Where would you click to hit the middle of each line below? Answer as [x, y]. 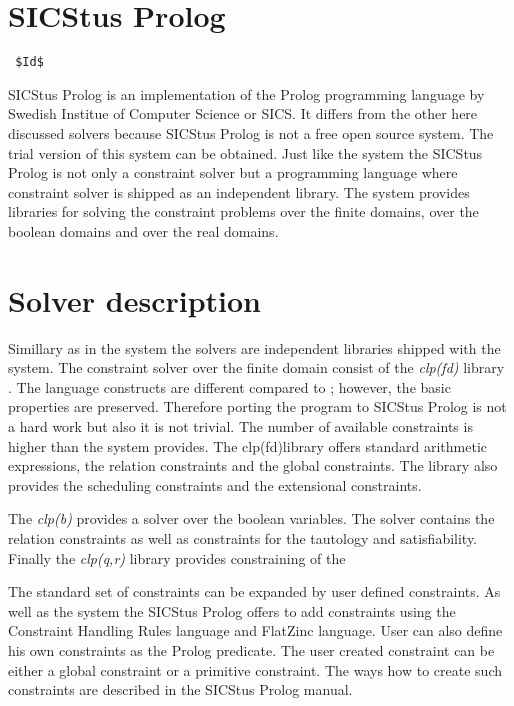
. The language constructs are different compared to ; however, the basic [229, 386]
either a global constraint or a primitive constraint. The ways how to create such [255, 669]
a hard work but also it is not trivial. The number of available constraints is [240, 426]
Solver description [134, 299]
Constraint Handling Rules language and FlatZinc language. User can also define [255, 630]
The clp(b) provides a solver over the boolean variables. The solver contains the [251, 518]
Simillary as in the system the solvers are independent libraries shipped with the [254, 347]
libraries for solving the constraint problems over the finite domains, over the [243, 211]
